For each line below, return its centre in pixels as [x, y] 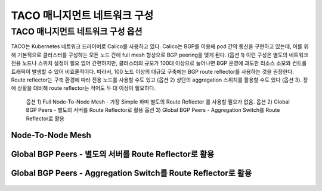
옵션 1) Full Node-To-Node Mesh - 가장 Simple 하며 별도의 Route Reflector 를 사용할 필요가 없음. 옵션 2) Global [158, 102]
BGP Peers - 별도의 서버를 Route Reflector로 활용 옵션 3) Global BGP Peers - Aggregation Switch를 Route [153, 110]
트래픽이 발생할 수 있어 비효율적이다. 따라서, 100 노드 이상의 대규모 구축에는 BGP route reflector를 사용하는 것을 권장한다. [153, 71]
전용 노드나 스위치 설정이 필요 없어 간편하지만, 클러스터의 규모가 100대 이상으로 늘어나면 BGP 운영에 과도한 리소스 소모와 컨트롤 [159, 63]
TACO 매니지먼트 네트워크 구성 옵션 [77, 32]
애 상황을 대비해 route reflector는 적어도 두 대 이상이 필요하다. [83, 88]
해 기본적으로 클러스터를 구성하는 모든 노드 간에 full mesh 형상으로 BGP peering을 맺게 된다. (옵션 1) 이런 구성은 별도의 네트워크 [160, 55]
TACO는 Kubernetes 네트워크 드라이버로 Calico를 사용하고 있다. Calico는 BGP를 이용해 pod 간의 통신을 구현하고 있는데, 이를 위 [160, 46]
